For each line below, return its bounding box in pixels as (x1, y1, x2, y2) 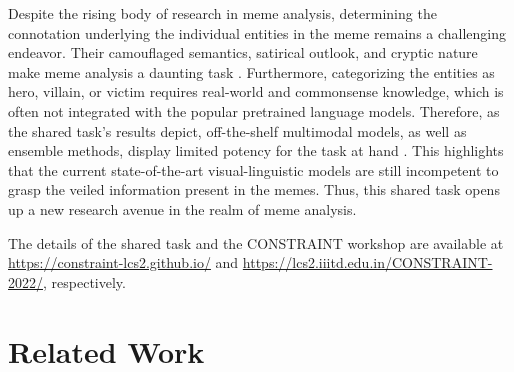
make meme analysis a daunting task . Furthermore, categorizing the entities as (8, 61, 495, 82)
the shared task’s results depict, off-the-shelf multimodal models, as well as (8, 120, 467, 141)
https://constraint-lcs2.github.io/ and (8, 252, 239, 273)
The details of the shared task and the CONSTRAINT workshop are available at (8, 232, 504, 253)
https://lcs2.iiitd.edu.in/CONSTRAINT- (242, 252, 493, 273)
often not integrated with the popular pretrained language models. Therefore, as (8, 100, 500, 121)
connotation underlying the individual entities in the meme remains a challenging (8, 22, 507, 43)
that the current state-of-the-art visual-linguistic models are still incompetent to (8, 159, 499, 180)
